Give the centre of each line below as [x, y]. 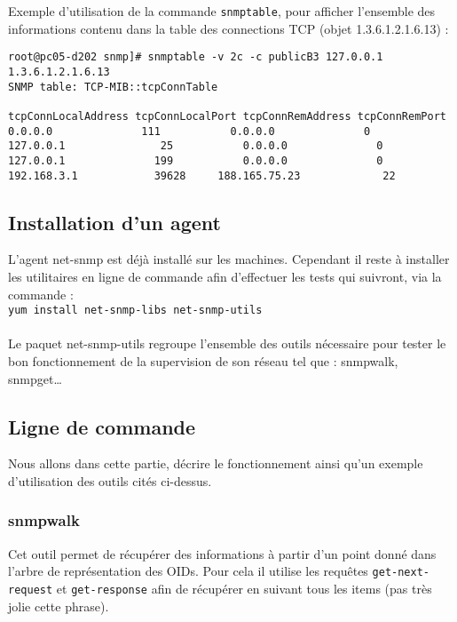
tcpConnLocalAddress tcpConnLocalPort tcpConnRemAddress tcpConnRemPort [227, 116]
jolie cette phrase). [59, 606]
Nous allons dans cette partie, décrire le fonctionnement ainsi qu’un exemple [216, 463]
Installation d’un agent [115, 222]
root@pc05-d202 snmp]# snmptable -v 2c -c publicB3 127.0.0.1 [196, 57]
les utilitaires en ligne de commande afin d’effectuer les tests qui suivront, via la [225, 276]
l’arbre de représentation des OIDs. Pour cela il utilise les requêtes [188, 571]
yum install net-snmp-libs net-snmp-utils [135, 311]
